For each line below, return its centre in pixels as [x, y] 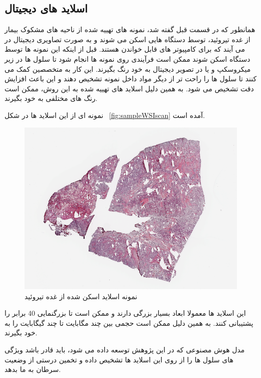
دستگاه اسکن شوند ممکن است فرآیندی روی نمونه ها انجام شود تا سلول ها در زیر [127, 58]
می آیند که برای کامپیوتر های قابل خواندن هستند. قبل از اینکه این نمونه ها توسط [125, 49]
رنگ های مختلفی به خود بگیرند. [51, 98]
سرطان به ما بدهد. [33, 369]
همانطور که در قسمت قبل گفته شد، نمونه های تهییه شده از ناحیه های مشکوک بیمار [130, 29]
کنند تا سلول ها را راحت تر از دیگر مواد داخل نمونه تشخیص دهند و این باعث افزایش [131, 79]
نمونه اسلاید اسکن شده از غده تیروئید [81, 296]
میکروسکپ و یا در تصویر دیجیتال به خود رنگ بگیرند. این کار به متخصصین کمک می [128, 69]
